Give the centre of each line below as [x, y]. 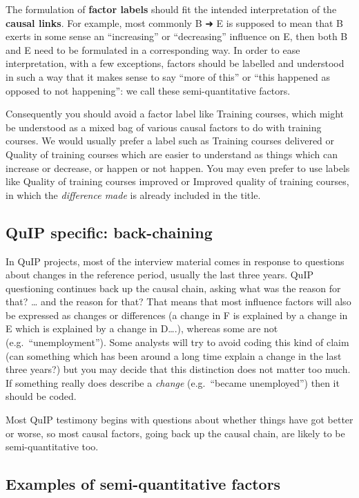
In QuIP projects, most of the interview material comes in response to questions [175, 261]
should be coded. [41, 396]
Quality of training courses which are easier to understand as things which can [172, 154]
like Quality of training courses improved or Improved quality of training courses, [177, 181]
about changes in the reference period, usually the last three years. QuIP [159, 275]
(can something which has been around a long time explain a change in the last [174, 355]
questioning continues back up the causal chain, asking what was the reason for [173, 288]
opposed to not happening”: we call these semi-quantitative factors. [148, 90]
